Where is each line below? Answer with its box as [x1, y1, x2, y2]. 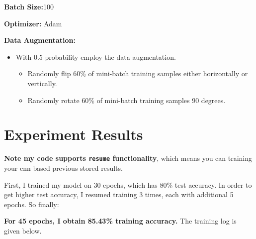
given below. [4, 225, 42, 236]
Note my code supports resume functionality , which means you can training [4, 153, 253, 163]
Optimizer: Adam [4, 18, 62, 28]
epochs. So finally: [4, 199, 59, 209]
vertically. [27, 78, 57, 88]
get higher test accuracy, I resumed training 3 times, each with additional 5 [4, 189, 234, 200]
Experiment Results [4, 124, 143, 144]
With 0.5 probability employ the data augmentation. [15, 51, 176, 62]
